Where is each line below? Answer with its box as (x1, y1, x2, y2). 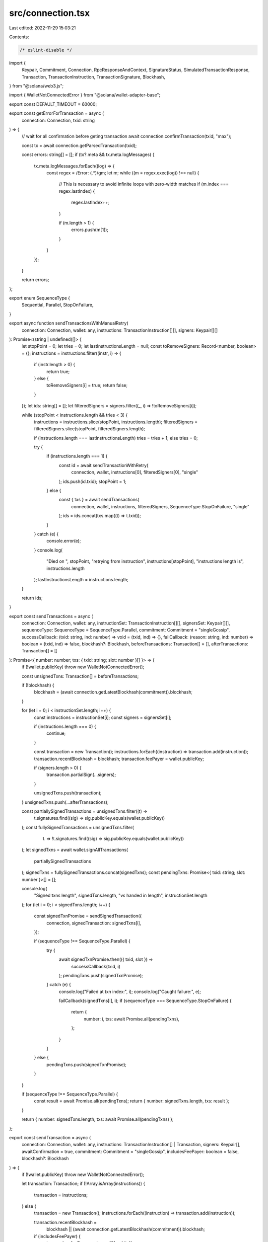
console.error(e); (46, 538, 81, 544)
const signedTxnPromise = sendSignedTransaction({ (34, 913, 142, 919)
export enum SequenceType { (9, 295, 70, 301)
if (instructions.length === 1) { (46, 453, 108, 459)
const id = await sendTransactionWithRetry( (59, 462, 149, 468)
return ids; (21, 595, 43, 601)
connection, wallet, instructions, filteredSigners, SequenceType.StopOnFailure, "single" (71, 503, 250, 509)
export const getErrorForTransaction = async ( (9, 110, 104, 116)
